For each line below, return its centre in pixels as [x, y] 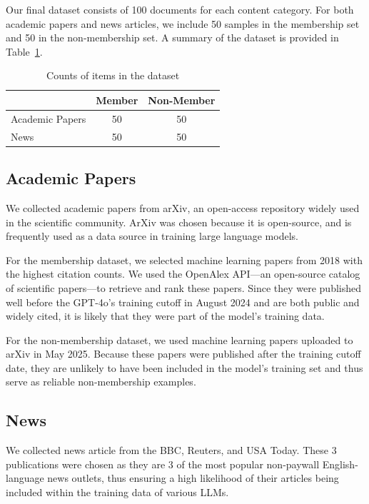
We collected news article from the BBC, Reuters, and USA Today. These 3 [171, 450]
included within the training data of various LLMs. [117, 492]
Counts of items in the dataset [113, 75]
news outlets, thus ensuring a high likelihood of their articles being [193, 478]
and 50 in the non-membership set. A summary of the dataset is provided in [172, 37]
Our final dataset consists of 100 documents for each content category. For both [180, 9]
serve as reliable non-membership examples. [101, 382]
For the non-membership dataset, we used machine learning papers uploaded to [180, 339]
